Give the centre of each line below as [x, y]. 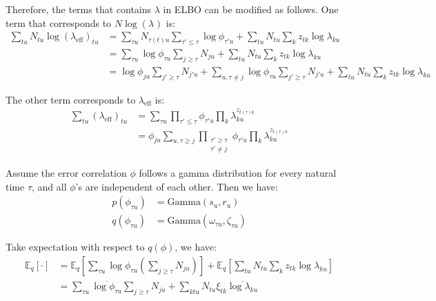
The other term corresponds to [71, 99]
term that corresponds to [59, 22]
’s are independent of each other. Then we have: [177, 186]
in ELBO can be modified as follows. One [251, 9]
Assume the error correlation [66, 173]
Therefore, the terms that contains [79, 9]
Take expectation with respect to [75, 247]
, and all [49, 186]
